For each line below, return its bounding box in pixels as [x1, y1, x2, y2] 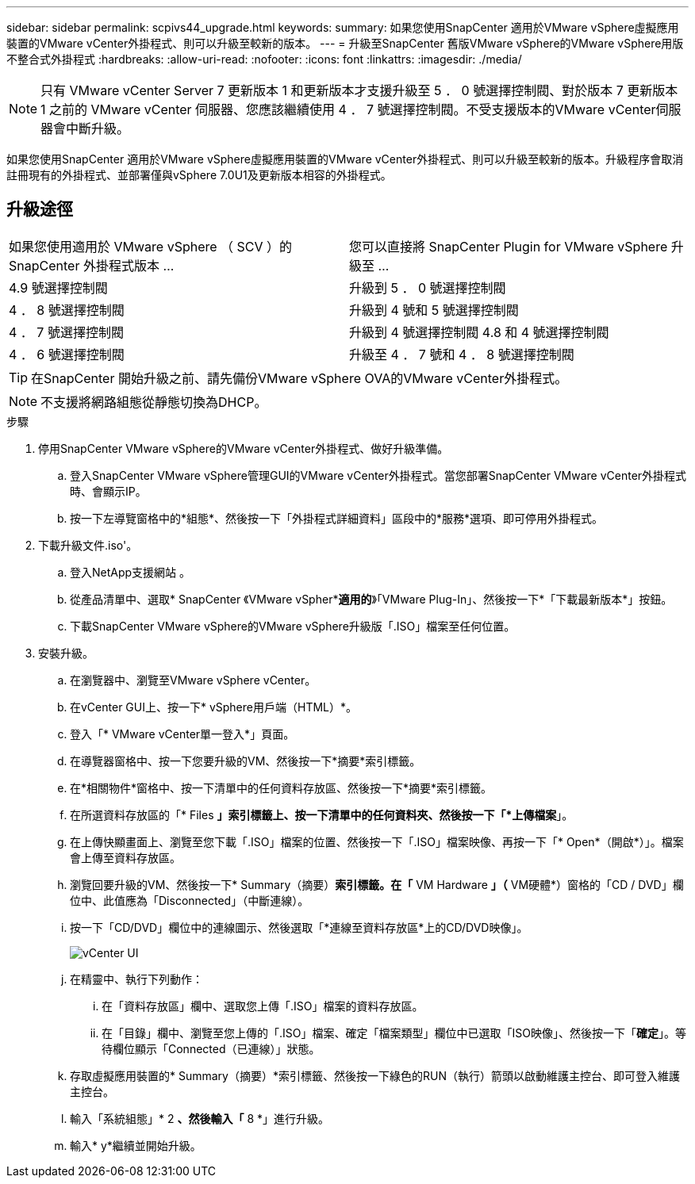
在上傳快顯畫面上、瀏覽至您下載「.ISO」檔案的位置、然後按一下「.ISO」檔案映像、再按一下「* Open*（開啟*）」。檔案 [70, 834, 684, 849]
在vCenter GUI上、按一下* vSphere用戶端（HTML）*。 [70, 699, 357, 714]
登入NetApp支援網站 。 [70, 565, 191, 579]
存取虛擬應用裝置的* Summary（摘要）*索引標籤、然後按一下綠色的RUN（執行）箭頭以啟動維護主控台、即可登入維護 [70, 1068, 680, 1082]
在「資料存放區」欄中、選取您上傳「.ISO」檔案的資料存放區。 [102, 998, 424, 1013]
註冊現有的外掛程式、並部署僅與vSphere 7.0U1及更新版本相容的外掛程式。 [6, 168, 392, 182]
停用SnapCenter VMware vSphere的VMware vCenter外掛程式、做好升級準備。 [38, 441, 449, 455]
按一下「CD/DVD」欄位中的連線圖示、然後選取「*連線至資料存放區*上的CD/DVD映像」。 [70, 920, 528, 934]
